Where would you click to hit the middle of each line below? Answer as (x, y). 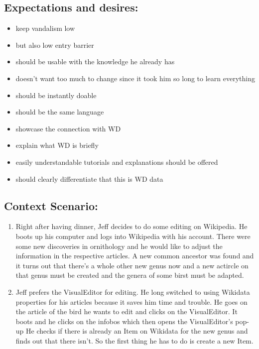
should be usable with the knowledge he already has (95, 61)
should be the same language (60, 112)
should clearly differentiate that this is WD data (89, 178)
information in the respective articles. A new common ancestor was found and (135, 256)
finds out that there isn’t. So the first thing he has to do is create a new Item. (134, 340)
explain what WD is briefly (57, 145)
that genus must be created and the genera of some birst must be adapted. (130, 275)
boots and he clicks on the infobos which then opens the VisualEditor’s (124, 321)
